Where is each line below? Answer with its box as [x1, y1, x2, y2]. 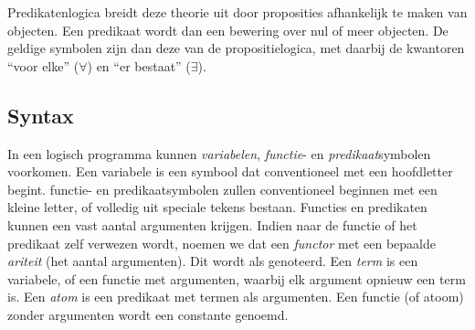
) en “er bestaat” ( [87, 56, 191, 75]
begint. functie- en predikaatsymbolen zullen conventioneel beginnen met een [7, 179, 438, 198]
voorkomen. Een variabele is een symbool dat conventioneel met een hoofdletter [7, 162, 453, 181]
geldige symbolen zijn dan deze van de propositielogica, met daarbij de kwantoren [7, 38, 465, 58]
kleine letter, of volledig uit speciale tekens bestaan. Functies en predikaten [7, 197, 427, 217]
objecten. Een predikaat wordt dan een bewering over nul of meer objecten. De [7, 20, 449, 39]
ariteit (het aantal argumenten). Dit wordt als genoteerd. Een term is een [7, 251, 418, 271]
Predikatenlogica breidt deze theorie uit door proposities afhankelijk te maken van [7, 3, 468, 21]
